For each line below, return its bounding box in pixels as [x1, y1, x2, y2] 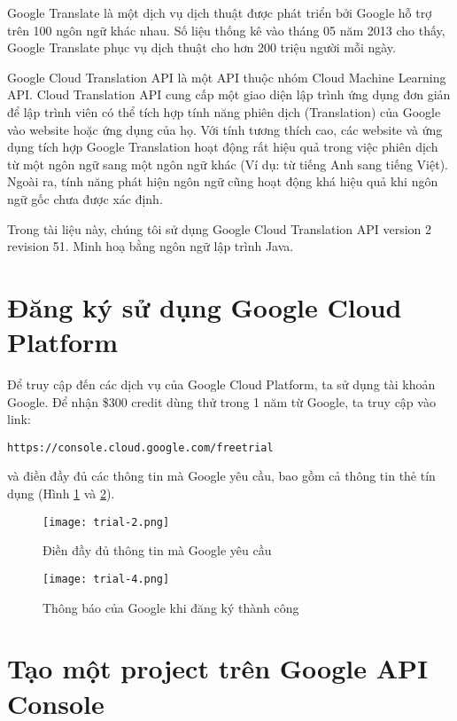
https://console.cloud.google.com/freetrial [7, 441, 274, 454]
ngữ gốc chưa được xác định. [7, 189, 163, 208]
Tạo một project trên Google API [7, 650, 429, 686]
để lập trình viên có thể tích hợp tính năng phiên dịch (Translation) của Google [7, 102, 441, 121]
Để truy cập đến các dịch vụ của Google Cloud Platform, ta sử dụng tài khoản [7, 375, 436, 394]
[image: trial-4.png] [43, 572, 170, 585]
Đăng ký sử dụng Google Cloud [7, 288, 402, 325]
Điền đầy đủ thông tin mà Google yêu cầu [43, 541, 272, 560]
